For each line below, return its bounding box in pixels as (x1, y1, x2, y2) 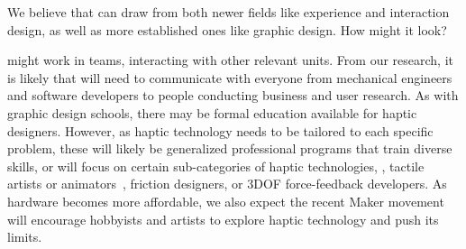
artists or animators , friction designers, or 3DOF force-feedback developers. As (7, 174, 447, 193)
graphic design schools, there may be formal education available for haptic (7, 103, 417, 122)
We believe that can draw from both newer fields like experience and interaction (7, 3, 450, 21)
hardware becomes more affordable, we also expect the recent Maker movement (7, 191, 444, 210)
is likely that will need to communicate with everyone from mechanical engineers (7, 68, 452, 87)
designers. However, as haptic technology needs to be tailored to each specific (7, 121, 434, 140)
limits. (7, 227, 42, 246)
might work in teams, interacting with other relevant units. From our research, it (7, 51, 454, 69)
